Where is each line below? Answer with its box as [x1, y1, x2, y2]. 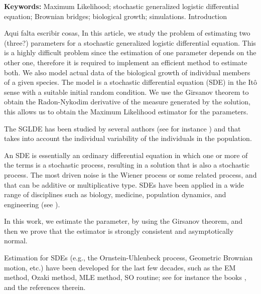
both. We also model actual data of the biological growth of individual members [4, 67, 250, 77]
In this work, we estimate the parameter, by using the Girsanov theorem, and [4, 216, 243, 226]
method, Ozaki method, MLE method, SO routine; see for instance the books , [4, 272, 246, 282]
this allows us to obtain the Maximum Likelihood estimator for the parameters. [4, 106, 248, 116]
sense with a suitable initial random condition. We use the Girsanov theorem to [4, 86, 249, 97]
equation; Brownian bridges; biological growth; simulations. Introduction [4, 11, 227, 21]
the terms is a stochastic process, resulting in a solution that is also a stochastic [4, 160, 250, 170]
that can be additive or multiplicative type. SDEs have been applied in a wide [4, 179, 244, 190]
